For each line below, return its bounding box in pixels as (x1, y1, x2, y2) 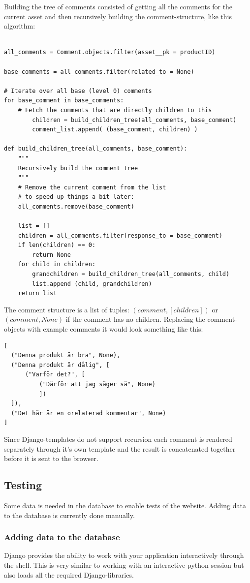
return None (32, 251, 71, 258)
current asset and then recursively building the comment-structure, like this (4, 11, 232, 21)
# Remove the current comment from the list (18, 184, 166, 191)
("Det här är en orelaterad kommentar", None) (11, 409, 166, 417)
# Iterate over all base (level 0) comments (4, 87, 152, 94)
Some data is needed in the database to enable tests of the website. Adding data (4, 500, 246, 510)
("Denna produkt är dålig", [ (11, 361, 110, 368)
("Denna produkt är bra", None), (11, 352, 121, 359)
